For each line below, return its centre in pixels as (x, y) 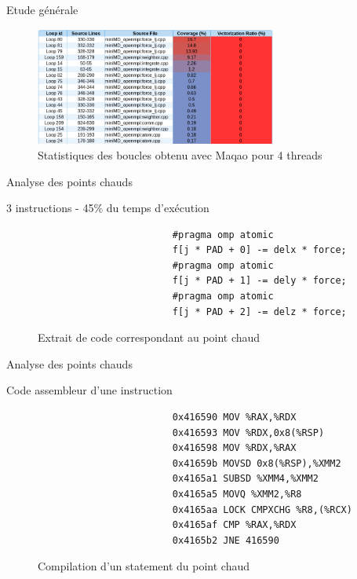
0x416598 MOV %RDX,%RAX (234, 448)
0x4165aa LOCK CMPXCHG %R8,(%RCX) (262, 509)
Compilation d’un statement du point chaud (144, 566)
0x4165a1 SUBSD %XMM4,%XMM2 (245, 479)
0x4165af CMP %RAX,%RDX (234, 525)
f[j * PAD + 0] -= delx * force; (259, 250)
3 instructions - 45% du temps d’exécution (108, 208)
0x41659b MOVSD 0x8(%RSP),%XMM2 (257, 463)
